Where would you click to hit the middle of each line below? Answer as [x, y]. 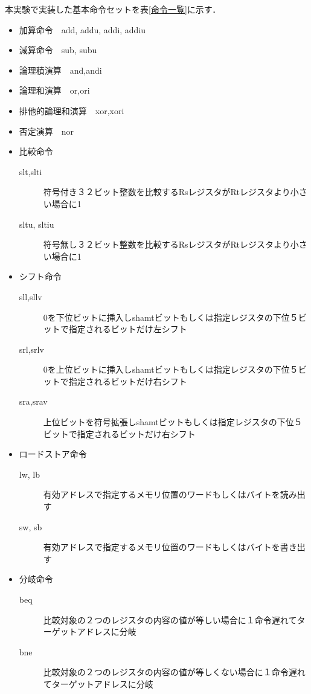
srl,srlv [31, 349]
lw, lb [30, 474]
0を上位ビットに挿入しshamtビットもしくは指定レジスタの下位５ [171, 369]
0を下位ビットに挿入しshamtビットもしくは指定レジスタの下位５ [171, 317]
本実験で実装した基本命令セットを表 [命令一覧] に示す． [113, 9]
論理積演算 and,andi [60, 70]
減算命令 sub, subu [58, 50]
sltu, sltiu [37, 224]
